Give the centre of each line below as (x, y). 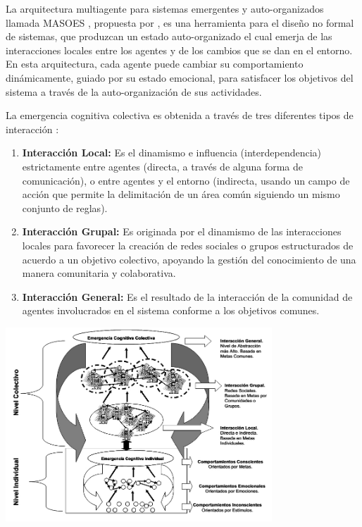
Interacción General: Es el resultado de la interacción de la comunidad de (187, 296)
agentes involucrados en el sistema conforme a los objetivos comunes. (171, 310)
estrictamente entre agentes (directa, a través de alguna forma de (162, 166)
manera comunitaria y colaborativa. (99, 273)
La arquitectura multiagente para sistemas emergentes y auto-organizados (165, 8)
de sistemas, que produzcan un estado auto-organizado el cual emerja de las (169, 36)
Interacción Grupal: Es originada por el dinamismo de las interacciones (182, 231)
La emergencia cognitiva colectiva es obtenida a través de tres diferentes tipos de (180, 115)
